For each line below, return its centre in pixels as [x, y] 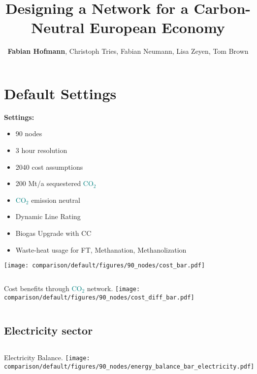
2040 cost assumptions [49, 167]
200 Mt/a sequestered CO [54, 183]
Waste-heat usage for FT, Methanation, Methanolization [101, 249]
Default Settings [60, 93]
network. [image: [113, 288]
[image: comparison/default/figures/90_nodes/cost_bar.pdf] [105, 266]
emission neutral [56, 200]
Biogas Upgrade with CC [53, 233]
